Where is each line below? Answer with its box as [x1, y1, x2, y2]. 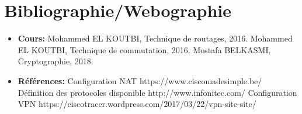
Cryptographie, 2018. [18, 55, 93, 67]
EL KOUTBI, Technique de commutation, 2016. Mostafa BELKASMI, [18, 43, 271, 56]
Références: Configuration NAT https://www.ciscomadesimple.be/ [18, 74, 262, 87]
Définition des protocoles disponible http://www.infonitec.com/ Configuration [18, 86, 297, 98]
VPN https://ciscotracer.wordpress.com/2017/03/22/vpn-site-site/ [18, 98, 256, 110]
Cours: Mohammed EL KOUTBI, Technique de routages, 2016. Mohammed [18, 32, 293, 44]
